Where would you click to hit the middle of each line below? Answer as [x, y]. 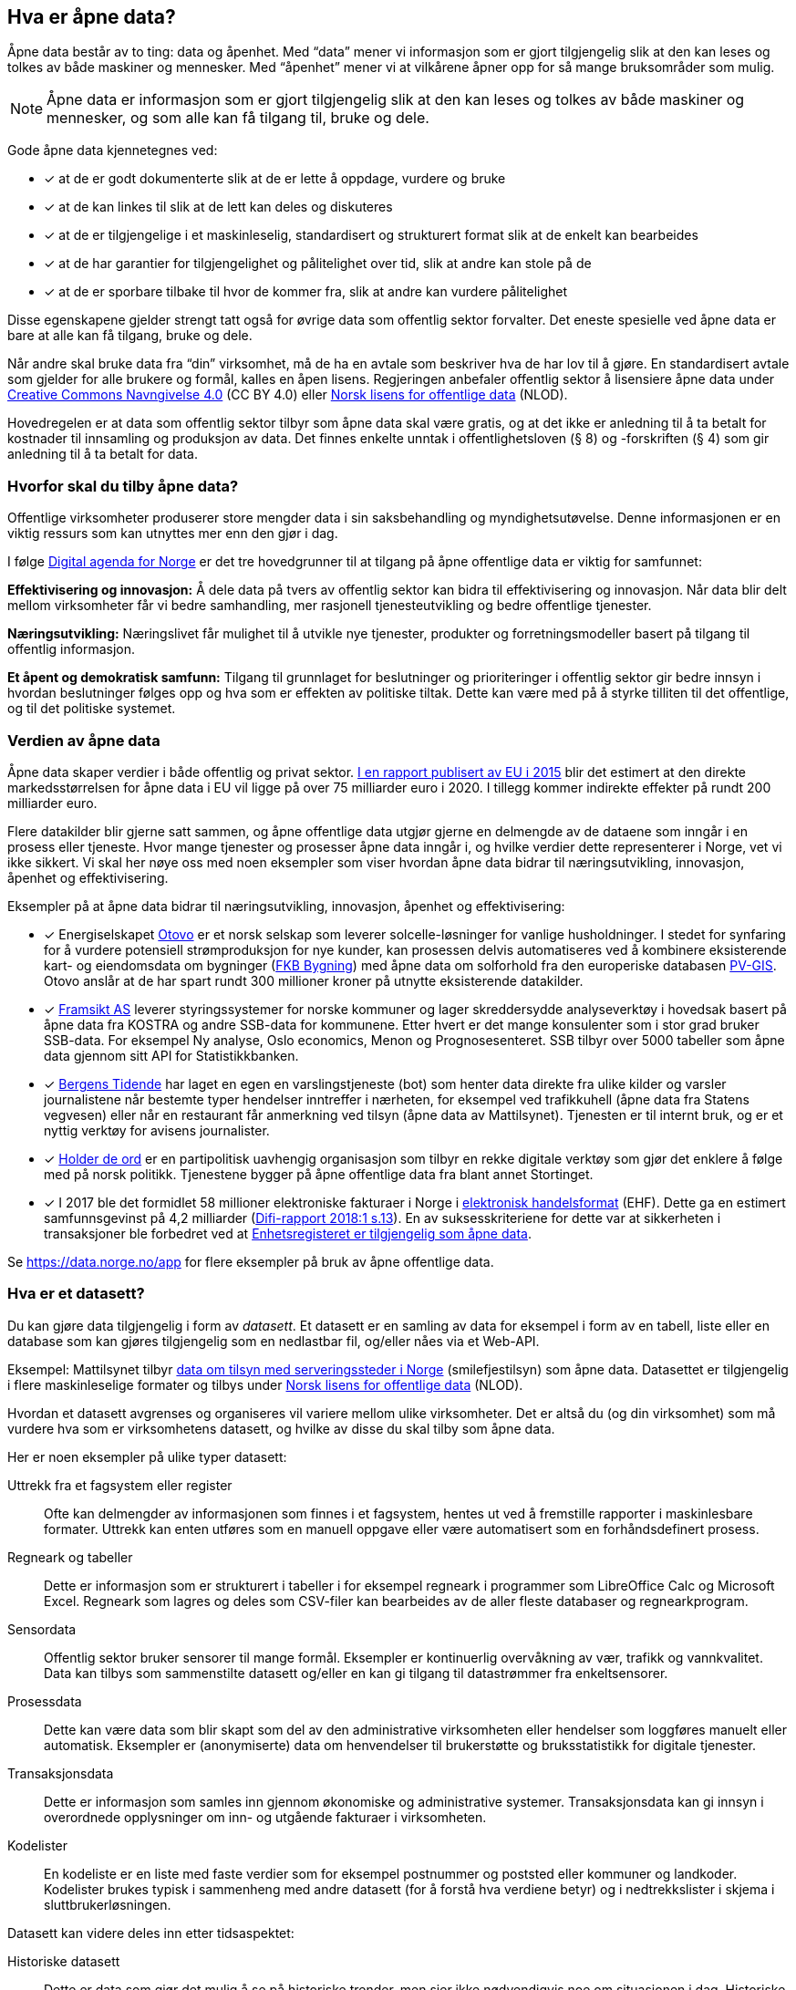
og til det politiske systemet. [92, 709]
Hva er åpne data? [92, 17]
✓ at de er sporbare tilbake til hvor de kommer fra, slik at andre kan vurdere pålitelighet [306, 292]
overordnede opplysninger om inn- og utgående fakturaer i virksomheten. [265, 1817]
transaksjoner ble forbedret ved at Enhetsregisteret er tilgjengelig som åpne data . [288, 1233]
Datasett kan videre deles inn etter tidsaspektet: [151, 1933]
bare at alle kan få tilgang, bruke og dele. [130, 336]
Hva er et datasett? [76, 1294]
